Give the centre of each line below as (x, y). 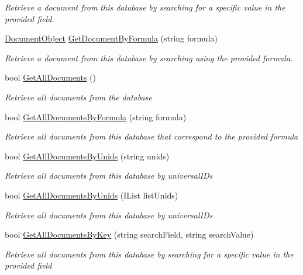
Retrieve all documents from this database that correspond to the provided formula (151, 136)
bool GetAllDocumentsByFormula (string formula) (96, 116)
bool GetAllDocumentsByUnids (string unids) (87, 156)
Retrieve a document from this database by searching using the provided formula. (149, 58)
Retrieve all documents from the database (78, 97)
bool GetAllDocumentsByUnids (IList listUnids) (92, 195)
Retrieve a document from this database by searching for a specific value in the (145, 7)
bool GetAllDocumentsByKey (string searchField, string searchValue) (129, 234)
